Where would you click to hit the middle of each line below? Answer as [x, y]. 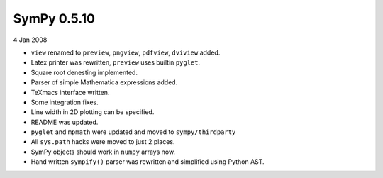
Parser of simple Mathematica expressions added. [104, 82]
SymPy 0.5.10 [54, 18]
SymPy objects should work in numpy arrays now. [103, 152]
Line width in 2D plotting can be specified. [93, 112]
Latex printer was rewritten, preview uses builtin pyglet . [116, 62]
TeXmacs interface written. [70, 92]
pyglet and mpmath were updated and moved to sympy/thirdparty [133, 132]
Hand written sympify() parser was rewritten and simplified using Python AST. [148, 162]
